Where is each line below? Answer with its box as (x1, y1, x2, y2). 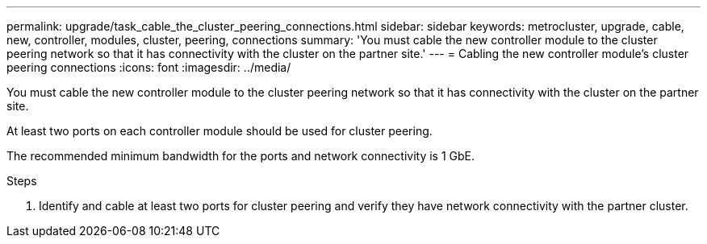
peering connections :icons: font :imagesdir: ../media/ (6, 60, 291, 74)
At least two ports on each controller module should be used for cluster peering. (6, 124, 433, 138)
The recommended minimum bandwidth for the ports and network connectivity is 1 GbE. (6, 149, 475, 163)
